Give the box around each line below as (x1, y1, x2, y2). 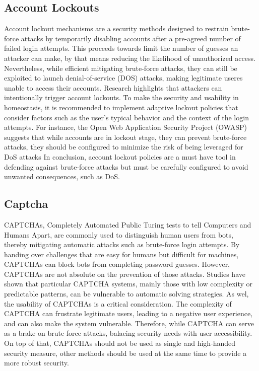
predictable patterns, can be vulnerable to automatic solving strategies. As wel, (4, 288, 249, 299)
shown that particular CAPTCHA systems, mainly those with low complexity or (4, 278, 253, 289)
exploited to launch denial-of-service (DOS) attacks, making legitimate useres (4, 72, 243, 83)
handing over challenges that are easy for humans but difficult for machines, (4, 249, 239, 259)
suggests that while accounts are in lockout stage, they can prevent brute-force (4, 131, 247, 142)
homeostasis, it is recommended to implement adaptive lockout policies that (4, 102, 238, 112)
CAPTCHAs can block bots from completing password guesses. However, (4, 259, 230, 269)
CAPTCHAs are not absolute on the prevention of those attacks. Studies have (4, 268, 245, 279)
